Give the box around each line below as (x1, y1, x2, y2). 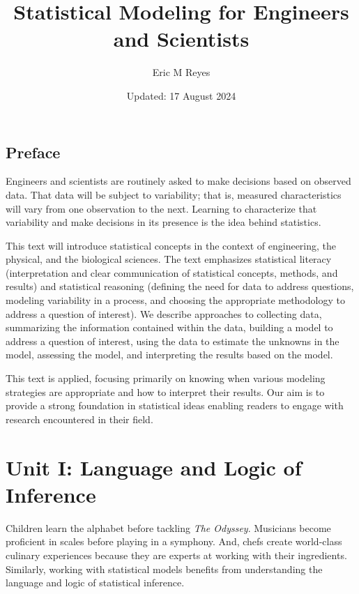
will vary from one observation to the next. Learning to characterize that (6, 201, 317, 215)
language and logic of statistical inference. (6, 575, 185, 590)
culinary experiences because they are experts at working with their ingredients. (6, 547, 347, 562)
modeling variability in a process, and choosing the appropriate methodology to (6, 293, 345, 307)
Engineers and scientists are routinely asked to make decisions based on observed (6, 174, 351, 188)
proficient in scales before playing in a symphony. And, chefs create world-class (6, 534, 342, 549)
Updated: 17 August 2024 (126, 88, 236, 102)
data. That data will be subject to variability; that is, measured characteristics (6, 187, 342, 201)
